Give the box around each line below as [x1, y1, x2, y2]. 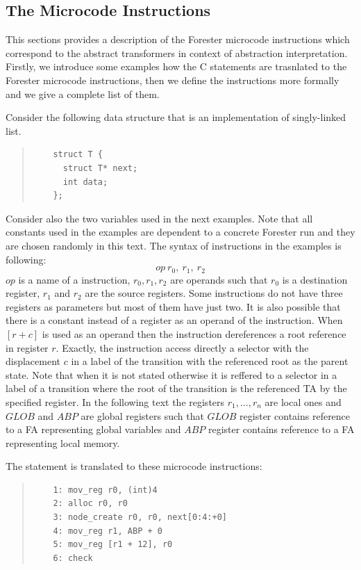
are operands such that [170, 272, 268, 286]
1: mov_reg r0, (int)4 [53, 484, 158, 495]
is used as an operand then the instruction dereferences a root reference [42, 326, 346, 341]
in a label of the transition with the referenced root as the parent [71, 354, 349, 368]
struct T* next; [62, 163, 138, 173]
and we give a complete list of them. [6, 86, 160, 101]
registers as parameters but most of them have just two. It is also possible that [6, 299, 341, 313]
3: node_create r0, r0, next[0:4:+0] [53, 512, 227, 523]
